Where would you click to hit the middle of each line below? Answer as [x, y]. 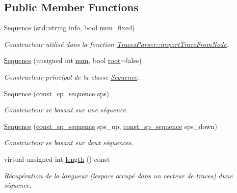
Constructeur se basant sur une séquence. [66, 110]
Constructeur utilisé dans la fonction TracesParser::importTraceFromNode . [117, 44]
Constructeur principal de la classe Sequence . [72, 76]
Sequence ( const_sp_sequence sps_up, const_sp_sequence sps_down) [111, 126]
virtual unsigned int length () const [57, 159]
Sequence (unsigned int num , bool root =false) [73, 60]
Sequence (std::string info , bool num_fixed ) [69, 28]
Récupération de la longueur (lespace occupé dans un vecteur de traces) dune [118, 175]
